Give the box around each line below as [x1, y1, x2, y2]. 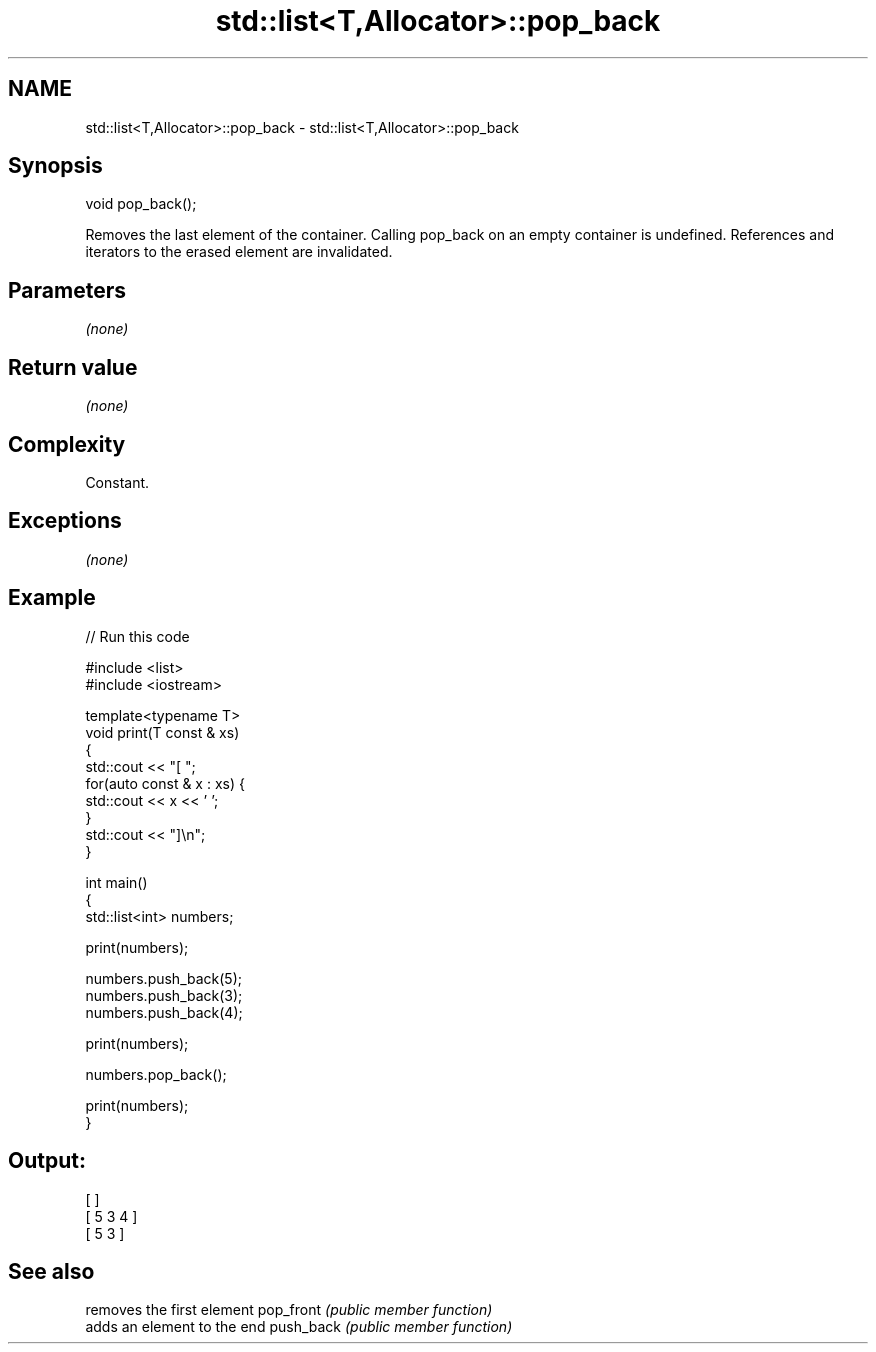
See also [8, 1258, 95, 1284]
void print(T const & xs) [85, 723, 240, 741]
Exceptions [8, 508, 122, 534]
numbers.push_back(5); [85, 969, 243, 987]
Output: [8, 1148, 86, 1174]
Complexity [8, 431, 126, 457]
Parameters [8, 277, 126, 303]
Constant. [85, 473, 150, 491]
